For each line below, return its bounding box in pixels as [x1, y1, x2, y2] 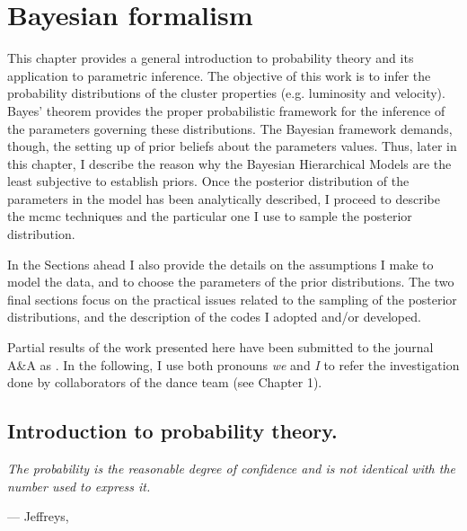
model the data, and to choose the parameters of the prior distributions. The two [7, 272, 454, 291]
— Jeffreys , [7, 507, 69, 526]
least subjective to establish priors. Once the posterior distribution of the [7, 172, 410, 190]
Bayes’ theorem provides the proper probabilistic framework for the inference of [7, 101, 445, 119]
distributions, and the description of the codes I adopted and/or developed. [7, 307, 421, 326]
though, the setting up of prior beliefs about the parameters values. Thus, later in [7, 137, 457, 155]
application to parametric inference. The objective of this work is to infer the [7, 66, 431, 84]
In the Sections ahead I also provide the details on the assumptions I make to [7, 254, 434, 273]
